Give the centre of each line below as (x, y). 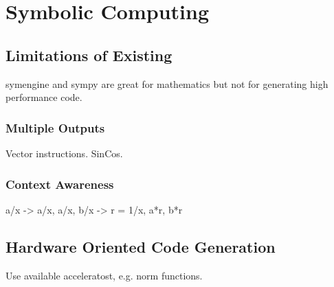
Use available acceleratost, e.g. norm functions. (104, 275)
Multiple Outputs (55, 127)
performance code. (44, 97)
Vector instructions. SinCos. (64, 153)
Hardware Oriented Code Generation (141, 246)
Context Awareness (60, 184)
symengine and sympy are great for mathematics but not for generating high (167, 83)
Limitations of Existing (89, 55)
